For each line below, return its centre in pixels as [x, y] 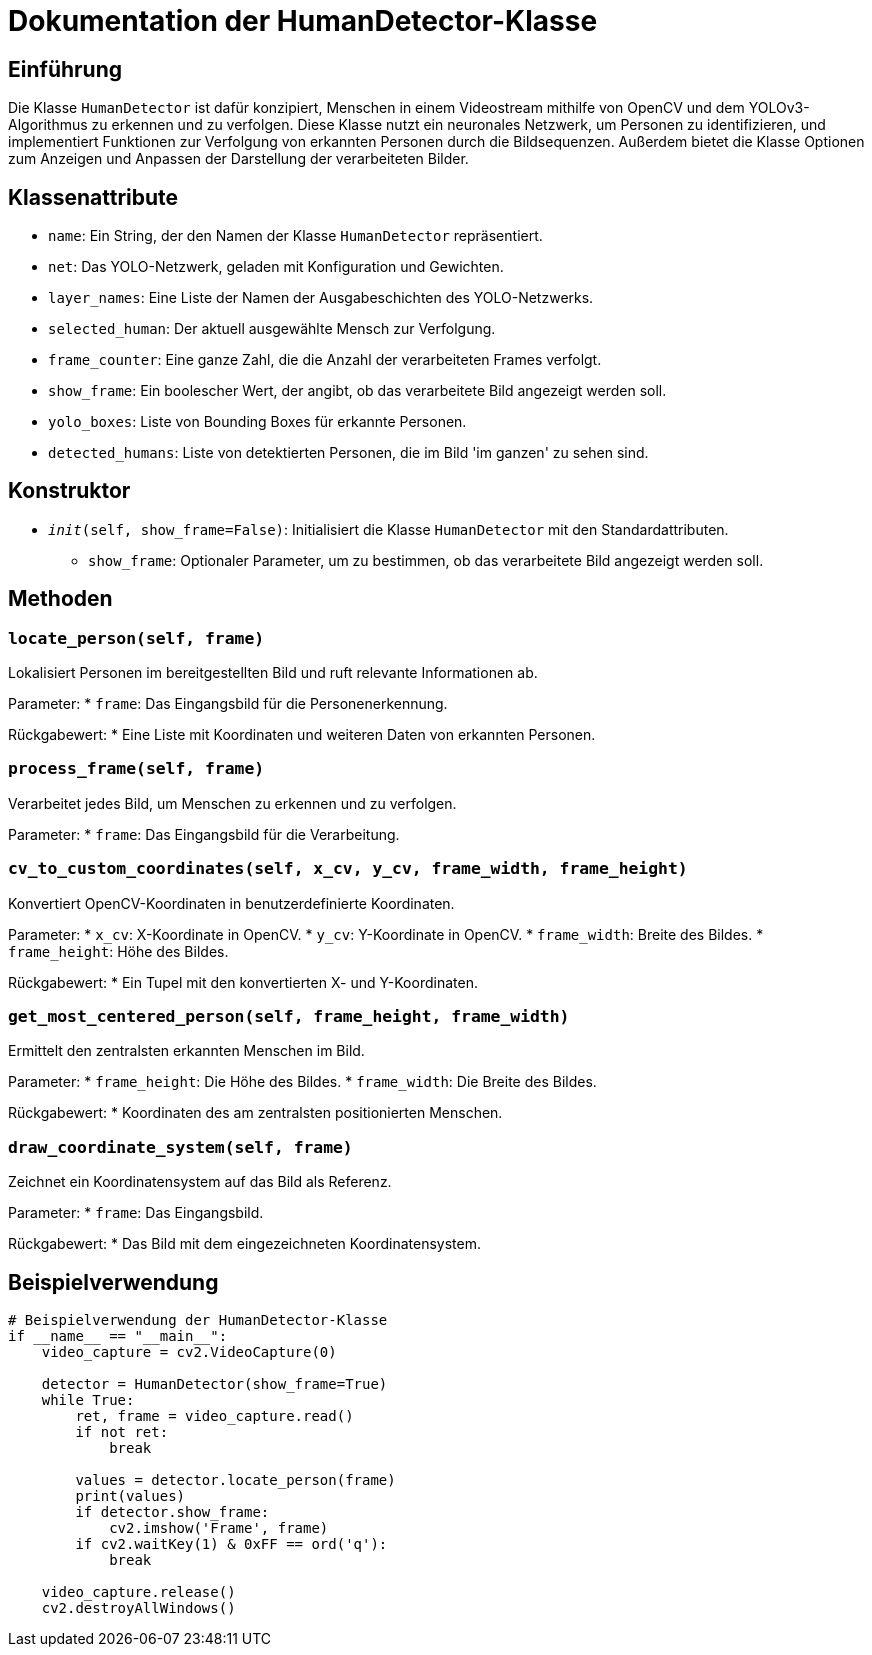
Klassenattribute [93, 197]
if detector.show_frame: [172, 1511]
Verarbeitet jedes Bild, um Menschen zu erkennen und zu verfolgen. [232, 803]
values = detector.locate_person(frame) [235, 1479]
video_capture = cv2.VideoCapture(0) [189, 1351]
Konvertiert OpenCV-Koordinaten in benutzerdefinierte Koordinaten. [231, 903]
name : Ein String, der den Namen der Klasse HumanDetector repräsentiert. [295, 236]
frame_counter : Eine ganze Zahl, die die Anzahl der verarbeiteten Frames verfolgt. [325, 360]
